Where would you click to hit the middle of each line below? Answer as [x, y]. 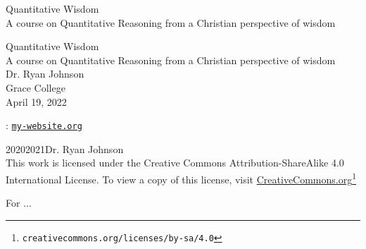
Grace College [36, 87]
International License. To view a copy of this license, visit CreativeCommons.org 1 [181, 178]
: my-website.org [44, 125]
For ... [19, 203]
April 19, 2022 [36, 101]
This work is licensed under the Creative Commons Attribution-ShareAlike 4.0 [175, 163]
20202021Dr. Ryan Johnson [65, 148]
